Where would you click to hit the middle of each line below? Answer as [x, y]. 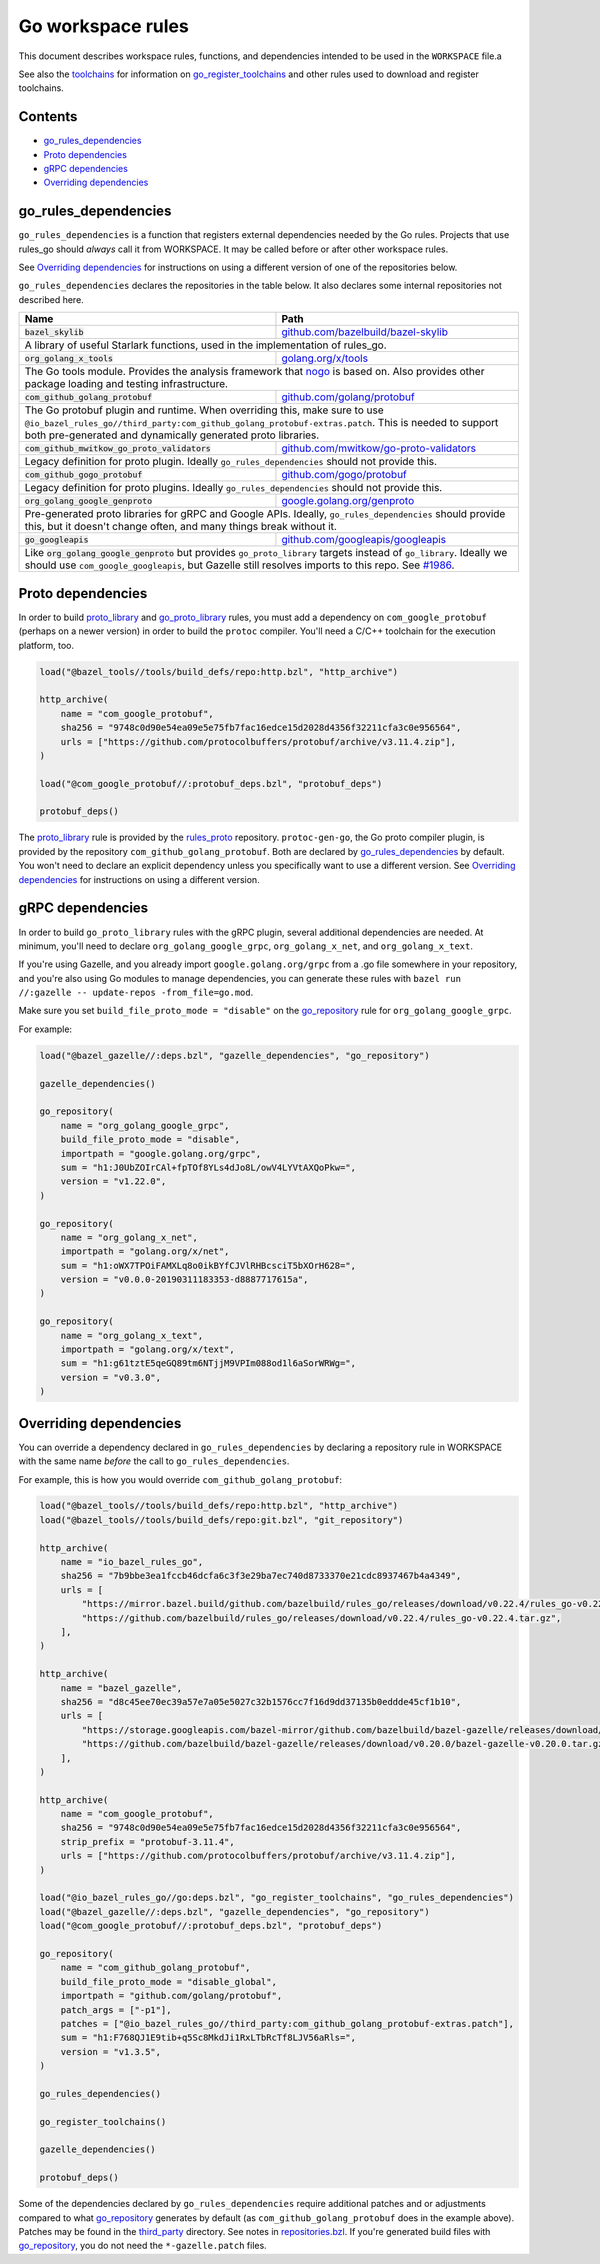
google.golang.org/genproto [348, 501]
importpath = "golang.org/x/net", [145, 1251]
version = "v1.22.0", [113, 1181]
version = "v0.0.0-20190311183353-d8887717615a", [184, 1279]
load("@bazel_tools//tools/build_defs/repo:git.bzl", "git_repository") [221, 1519]
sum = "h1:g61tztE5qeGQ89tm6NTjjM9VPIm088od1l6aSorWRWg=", [208, 1363]
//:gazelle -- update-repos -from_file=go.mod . [136, 992]
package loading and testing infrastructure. [126, 384]
